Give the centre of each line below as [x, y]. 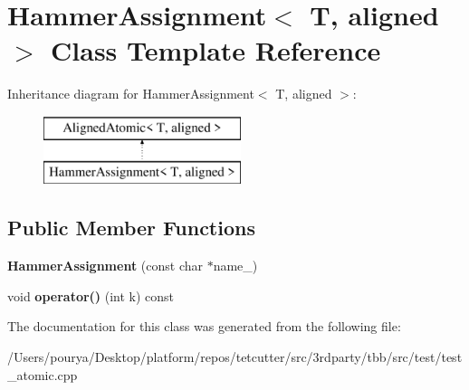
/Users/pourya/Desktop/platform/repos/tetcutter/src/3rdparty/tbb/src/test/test [235, 357]
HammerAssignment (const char [105, 266]
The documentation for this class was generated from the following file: [204, 326]
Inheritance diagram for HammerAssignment [131, 94]
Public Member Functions [131, 228]
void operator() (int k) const [91, 295]
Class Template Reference [216, 50]
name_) [235, 266]
